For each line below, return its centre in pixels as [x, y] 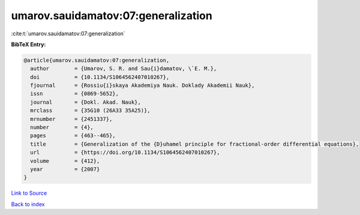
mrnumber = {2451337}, [71, 119]
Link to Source [29, 193]
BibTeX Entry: [28, 44]
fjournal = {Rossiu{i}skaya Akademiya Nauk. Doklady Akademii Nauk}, [142, 86]
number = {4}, [62, 128]
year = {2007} [65, 169]
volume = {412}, [65, 161]
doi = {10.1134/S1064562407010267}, [100, 77]
